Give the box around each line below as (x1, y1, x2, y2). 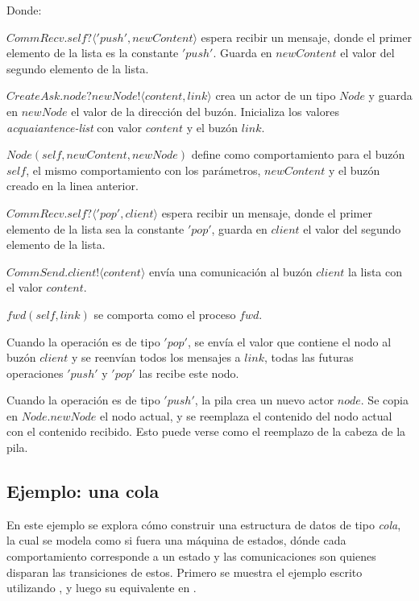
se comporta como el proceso (93, 305, 236, 322)
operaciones (6, 364, 64, 381)
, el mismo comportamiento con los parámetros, (26, 161, 261, 178)
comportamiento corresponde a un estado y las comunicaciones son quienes (6, 548, 376, 565)
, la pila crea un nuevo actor (194, 392, 334, 408)
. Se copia (360, 392, 409, 408)
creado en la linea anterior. (6, 177, 139, 194)
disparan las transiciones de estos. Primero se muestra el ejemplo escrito (6, 563, 363, 580)
